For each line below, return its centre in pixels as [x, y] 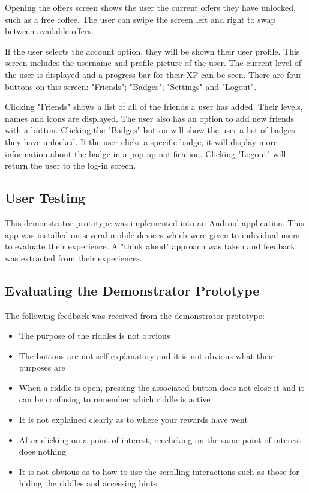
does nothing [43, 451]
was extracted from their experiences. [73, 258]
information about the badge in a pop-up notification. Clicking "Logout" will [145, 153]
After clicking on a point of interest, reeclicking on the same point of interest [160, 439]
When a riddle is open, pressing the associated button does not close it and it [161, 387]
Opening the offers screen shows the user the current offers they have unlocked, [150, 7]
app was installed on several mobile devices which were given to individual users [152, 234]
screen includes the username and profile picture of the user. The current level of [153, 63]
